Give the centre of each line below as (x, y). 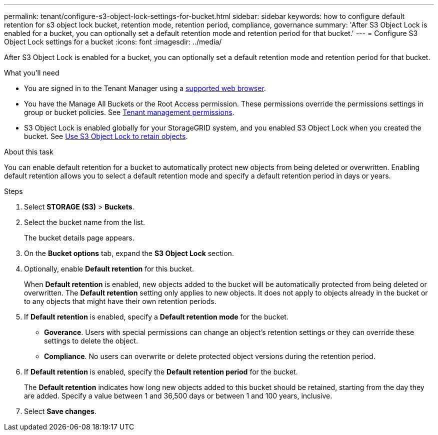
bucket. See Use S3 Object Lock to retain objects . (106, 136)
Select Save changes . (60, 411)
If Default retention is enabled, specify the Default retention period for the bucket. (161, 372)
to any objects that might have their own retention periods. (120, 301)
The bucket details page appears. (79, 238)
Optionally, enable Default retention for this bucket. (109, 269)
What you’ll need (32, 73)
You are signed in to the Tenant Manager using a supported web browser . (145, 88)
